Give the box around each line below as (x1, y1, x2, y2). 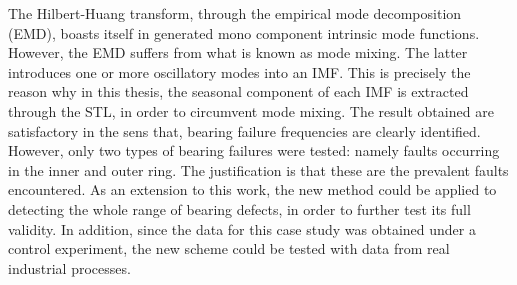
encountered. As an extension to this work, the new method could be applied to (8, 179, 497, 200)
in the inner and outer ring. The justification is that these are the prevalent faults (8, 159, 509, 180)
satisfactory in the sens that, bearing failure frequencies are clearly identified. (8, 120, 481, 141)
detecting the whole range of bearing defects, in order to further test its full (8, 198, 471, 219)
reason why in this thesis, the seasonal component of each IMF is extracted (8, 81, 469, 102)
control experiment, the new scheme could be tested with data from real (8, 238, 450, 259)
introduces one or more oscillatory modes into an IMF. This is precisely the (8, 61, 471, 82)
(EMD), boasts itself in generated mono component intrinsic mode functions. (8, 22, 480, 43)
